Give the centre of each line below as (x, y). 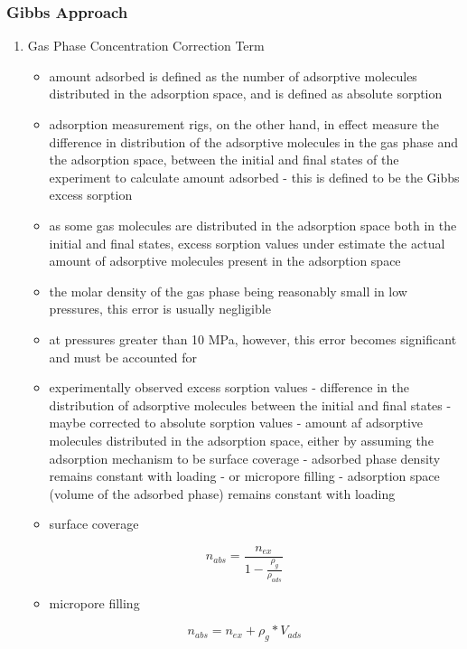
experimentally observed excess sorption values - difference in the (229, 387)
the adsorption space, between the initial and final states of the (224, 160)
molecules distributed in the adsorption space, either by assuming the (241, 440)
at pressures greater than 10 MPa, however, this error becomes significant (253, 339)
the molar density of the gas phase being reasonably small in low (228, 291)
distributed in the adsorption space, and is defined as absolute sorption (246, 94)
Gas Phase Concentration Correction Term (146, 46)
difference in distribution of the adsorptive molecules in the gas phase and (253, 141)
